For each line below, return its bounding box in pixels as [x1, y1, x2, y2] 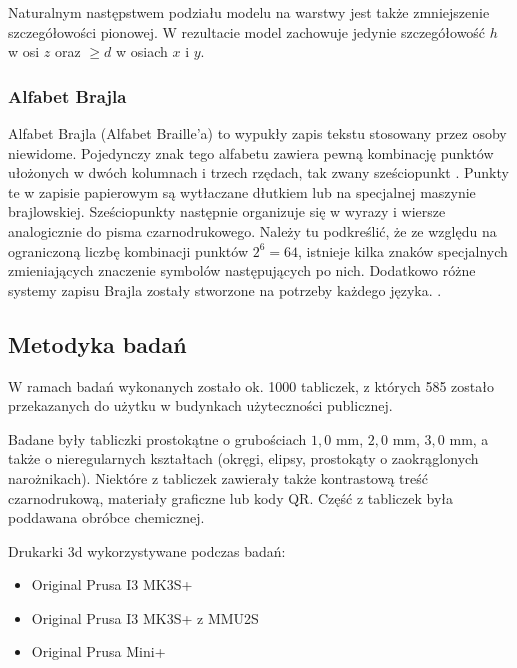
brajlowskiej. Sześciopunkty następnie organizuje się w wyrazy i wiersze [8, 201, 446, 222]
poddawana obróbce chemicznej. [8, 507, 205, 528]
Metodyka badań [8, 328, 187, 359]
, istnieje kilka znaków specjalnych [298, 240, 508, 261]
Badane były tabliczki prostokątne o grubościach [8, 428, 307, 449]
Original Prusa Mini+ [31, 641, 166, 662]
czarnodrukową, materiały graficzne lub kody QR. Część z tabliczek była [8, 487, 453, 508]
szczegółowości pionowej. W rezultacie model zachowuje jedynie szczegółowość [8, 21, 486, 42]
